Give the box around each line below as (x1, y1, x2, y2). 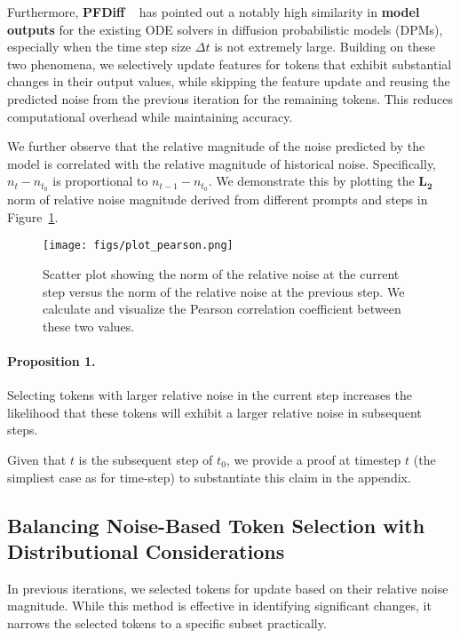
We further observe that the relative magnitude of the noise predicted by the (7, 137, 425, 156)
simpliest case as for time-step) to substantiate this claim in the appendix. (7, 467, 411, 486)
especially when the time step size (7, 37, 192, 56)
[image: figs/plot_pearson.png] (43, 239, 234, 252)
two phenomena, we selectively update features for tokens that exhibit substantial (7, 54, 452, 73)
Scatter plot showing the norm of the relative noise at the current (43, 265, 400, 283)
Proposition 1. (7, 352, 96, 371)
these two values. (43, 316, 135, 335)
